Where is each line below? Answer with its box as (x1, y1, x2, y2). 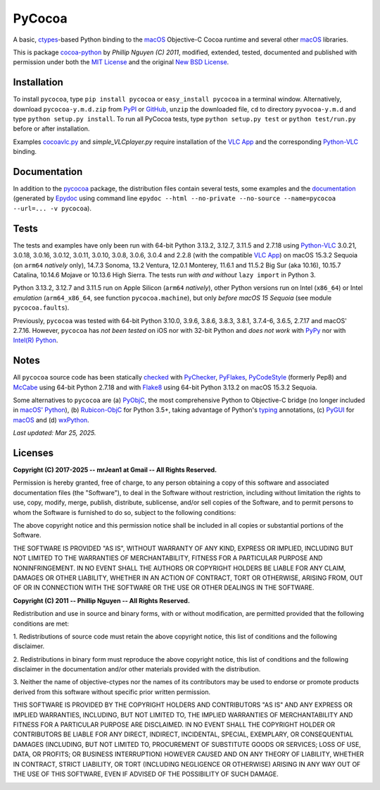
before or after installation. (13, 124, 90, 133)
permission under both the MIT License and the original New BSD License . (13, 58, 229, 66)
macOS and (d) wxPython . (13, 415, 89, 424)
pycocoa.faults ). (13, 303, 70, 312)
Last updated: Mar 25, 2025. (13, 429, 96, 437)
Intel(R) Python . (13, 336, 58, 345)
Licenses (13, 446, 54, 458)
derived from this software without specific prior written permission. (13, 688, 211, 696)
